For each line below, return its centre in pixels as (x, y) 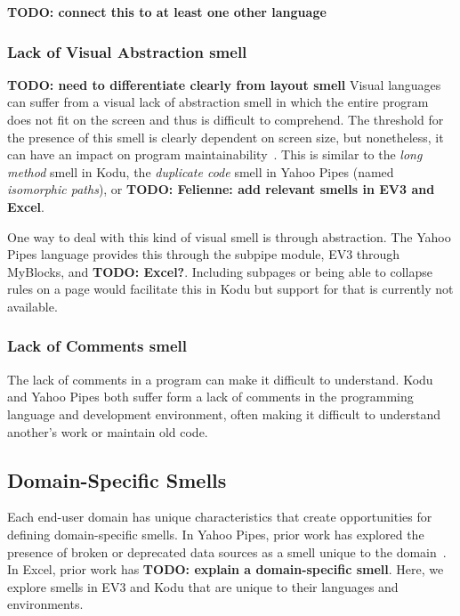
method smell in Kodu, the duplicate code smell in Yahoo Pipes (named (201, 171)
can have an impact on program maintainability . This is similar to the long (215, 154)
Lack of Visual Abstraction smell (127, 51)
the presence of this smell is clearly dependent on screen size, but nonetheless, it (226, 137)
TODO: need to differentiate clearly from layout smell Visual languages (224, 84)
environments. (45, 604)
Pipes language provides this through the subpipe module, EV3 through (204, 254)
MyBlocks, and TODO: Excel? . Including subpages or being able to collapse (220, 271)
